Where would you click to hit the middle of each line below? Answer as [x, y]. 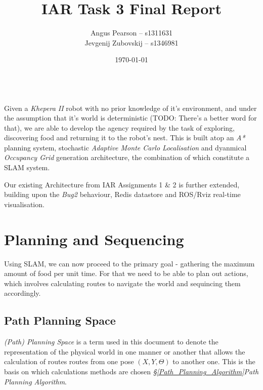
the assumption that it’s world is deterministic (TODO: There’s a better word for [130, 118]
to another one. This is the [214, 361]
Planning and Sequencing [94, 239]
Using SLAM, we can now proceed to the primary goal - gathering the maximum [129, 263]
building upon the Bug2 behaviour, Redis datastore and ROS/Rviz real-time [122, 194]
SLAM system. [27, 167]
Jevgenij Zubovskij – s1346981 [131, 42]
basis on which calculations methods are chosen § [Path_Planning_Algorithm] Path [131, 371]
